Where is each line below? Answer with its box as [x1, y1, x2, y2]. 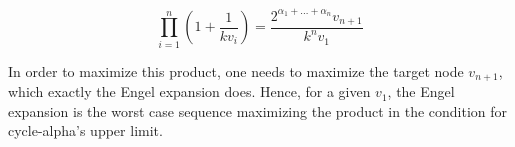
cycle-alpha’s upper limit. [8, 120, 163, 141]
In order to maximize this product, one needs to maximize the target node [8, 60, 464, 81]
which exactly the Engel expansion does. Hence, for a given [8, 81, 371, 102]
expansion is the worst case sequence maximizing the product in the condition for [8, 100, 508, 121]
